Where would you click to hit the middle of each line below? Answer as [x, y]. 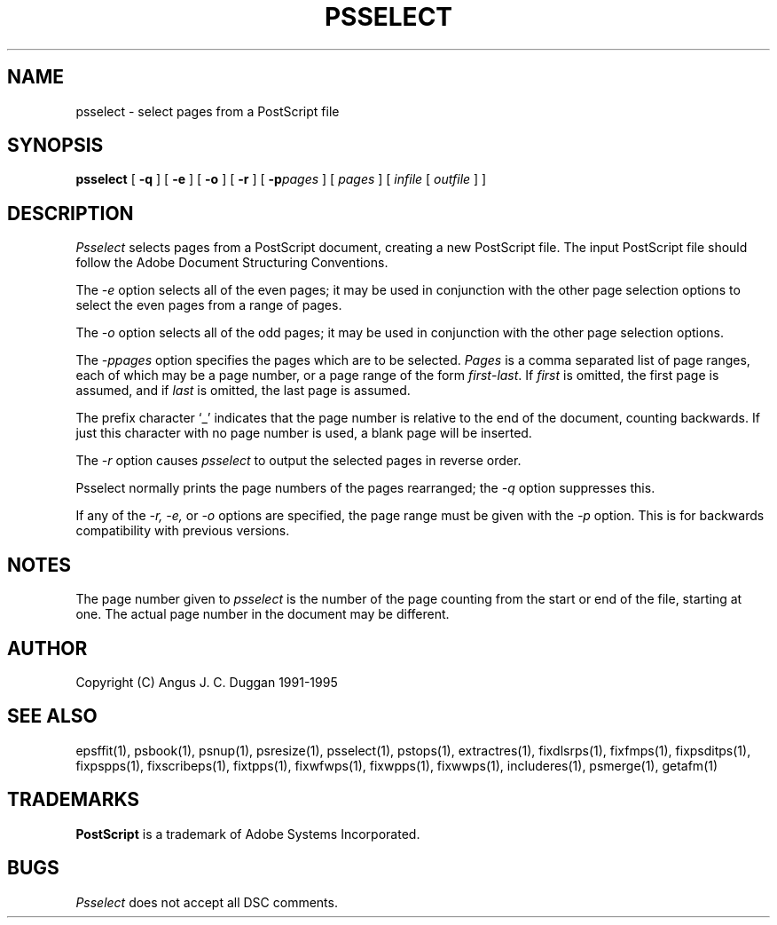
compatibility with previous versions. [183, 531]
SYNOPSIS [55, 146]
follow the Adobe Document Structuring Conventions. [232, 263]
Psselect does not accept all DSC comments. [207, 902]
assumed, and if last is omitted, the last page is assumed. [243, 391]
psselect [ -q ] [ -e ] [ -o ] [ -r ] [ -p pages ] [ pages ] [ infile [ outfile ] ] [281, 179]
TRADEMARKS [74, 800]
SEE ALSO [52, 716]
